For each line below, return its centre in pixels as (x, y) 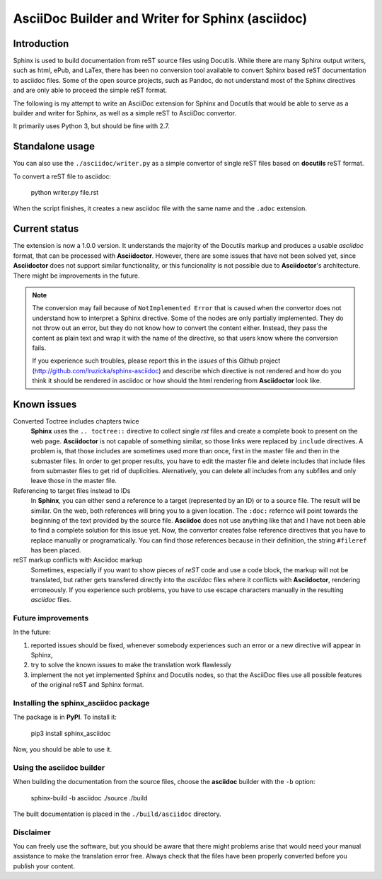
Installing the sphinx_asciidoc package (81, 703)
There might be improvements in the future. (77, 276)
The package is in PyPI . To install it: (65, 717)
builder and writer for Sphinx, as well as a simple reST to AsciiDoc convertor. (125, 113)
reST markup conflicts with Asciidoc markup (78, 560)
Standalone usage (54, 146)
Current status (46, 229)
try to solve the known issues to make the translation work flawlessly (131, 665)
